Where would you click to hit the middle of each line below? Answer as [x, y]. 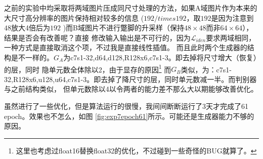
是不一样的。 [32, 57]
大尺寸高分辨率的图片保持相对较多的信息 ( [74, 17]
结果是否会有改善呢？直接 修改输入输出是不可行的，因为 [97, 37]
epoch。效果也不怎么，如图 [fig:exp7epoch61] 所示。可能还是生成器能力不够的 [129, 116]
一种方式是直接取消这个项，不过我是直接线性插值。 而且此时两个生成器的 [126, 47]
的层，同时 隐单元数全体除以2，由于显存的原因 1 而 [88, 68]
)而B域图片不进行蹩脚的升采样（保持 [124, 28]
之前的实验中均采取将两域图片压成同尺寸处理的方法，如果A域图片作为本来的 [131, 8]
